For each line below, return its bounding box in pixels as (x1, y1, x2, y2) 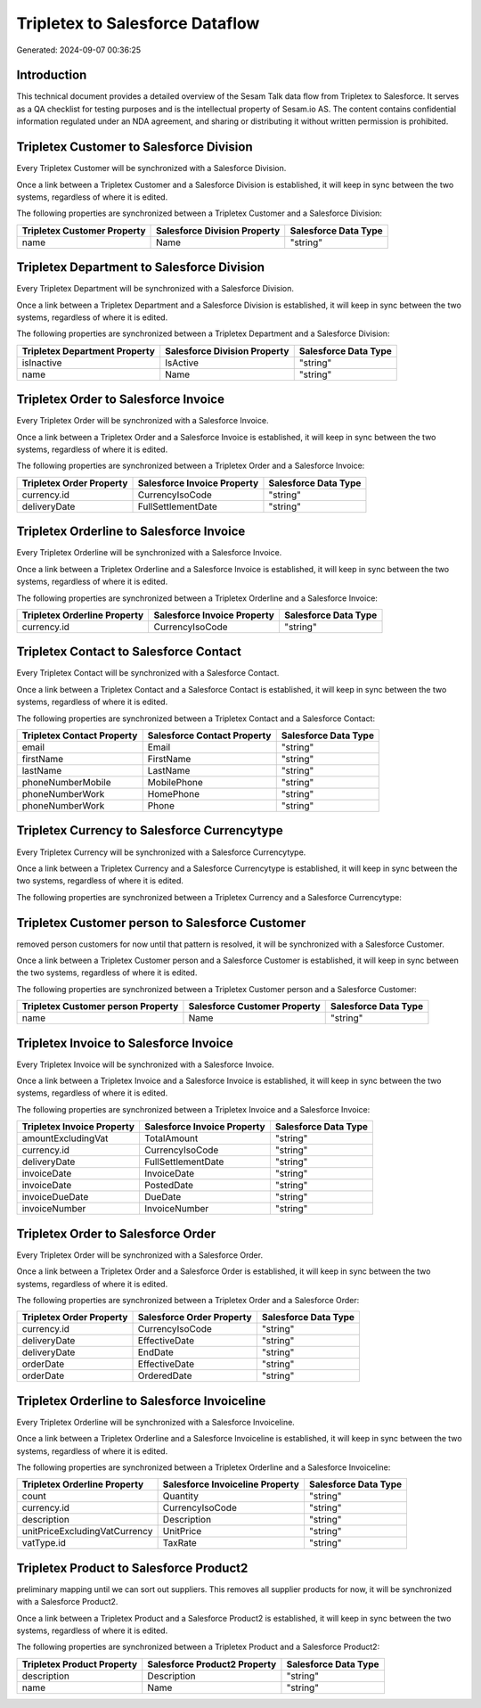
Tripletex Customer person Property (21, 1000, 179, 1013)
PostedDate (143, 1179, 194, 1192)
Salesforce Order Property (137, 1311, 253, 1324)
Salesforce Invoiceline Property (162, 1478, 300, 1490)
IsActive (165, 357, 200, 369)
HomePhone (147, 788, 200, 801)
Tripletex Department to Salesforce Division (16, 259, 265, 275)
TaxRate (162, 1537, 198, 1549)
